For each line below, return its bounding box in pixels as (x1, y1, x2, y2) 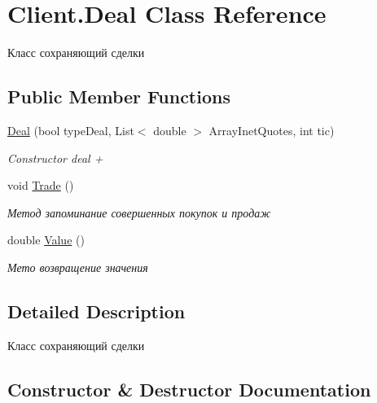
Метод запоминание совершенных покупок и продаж (7, 204, 271, 221)
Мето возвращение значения (7, 258, 148, 275)
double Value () (7, 231, 85, 248)
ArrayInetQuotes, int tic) (208, 121, 335, 138)
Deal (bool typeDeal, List (7, 121, 134, 138)
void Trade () (7, 177, 74, 194)
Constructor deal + (7, 149, 103, 166)
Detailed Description (7, 298, 186, 323)
